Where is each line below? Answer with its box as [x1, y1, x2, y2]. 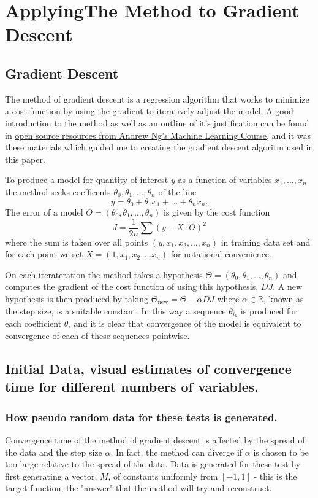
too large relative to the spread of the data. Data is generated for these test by [5, 457, 301, 470]
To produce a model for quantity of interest [5, 173, 168, 186]
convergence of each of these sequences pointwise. [5, 329, 190, 342]
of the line [158, 185, 197, 198]
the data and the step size [5, 445, 102, 458]
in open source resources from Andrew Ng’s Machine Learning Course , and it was [5, 128, 311, 141]
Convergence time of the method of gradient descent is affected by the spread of [5, 434, 305, 446]
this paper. [5, 152, 45, 165]
